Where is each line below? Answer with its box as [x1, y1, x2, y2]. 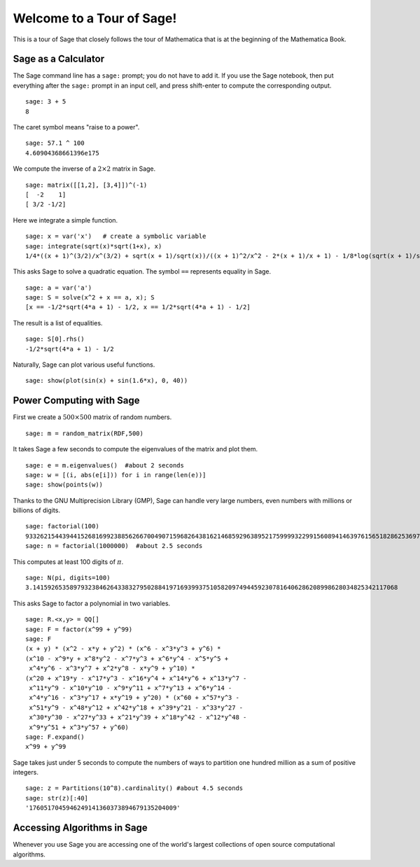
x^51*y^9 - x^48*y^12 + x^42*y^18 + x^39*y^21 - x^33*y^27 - [29, 703, 244, 712]
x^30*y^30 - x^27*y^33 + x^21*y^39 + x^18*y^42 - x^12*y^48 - [29, 714, 247, 721]
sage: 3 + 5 [25, 98, 66, 106]
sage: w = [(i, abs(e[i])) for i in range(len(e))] [25, 471, 206, 479]
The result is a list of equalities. [13, 318, 103, 327]
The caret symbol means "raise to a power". [13, 123, 140, 132]
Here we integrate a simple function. [13, 216, 118, 224]
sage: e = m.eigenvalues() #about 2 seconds [25, 461, 185, 469]
